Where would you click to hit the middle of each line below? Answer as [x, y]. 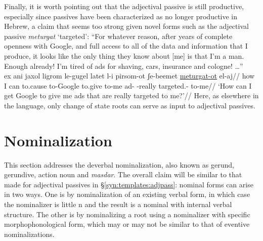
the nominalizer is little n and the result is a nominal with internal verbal [118, 204]
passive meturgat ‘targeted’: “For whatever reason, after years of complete [118, 36]
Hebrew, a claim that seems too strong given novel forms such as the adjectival [126, 26]
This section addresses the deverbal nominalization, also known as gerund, [119, 164]
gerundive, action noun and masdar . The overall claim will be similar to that [123, 174]
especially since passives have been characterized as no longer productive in [121, 16]
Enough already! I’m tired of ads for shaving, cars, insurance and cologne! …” [124, 66]
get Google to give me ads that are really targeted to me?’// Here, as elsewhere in [131, 95]
